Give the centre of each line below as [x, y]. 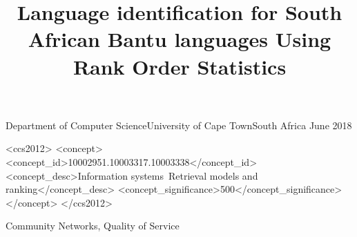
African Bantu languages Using [180, 39]
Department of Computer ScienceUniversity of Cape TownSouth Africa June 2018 [179, 125]
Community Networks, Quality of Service [93, 226]
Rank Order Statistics [180, 66]
